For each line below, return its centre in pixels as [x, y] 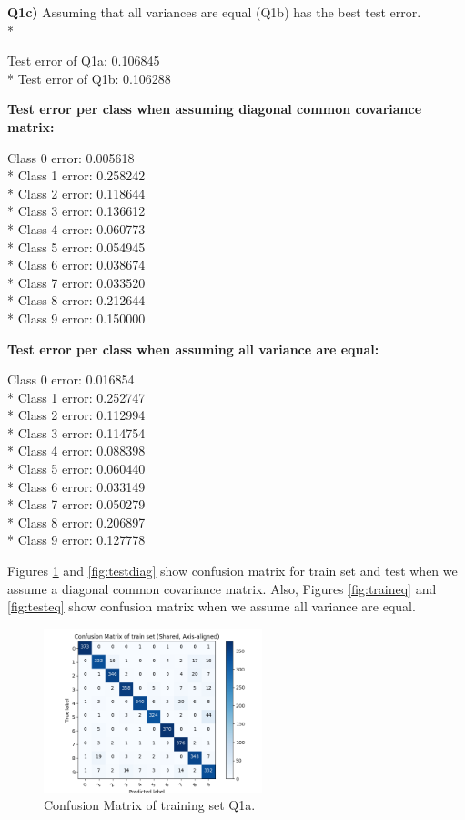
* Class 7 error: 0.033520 [76, 282]
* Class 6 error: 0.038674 [76, 265]
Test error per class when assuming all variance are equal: [193, 348]
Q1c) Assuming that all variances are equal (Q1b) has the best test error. [214, 12]
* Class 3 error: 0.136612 [76, 211]
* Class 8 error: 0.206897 [76, 522]
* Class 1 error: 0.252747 [76, 397]
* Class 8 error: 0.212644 [76, 300]
